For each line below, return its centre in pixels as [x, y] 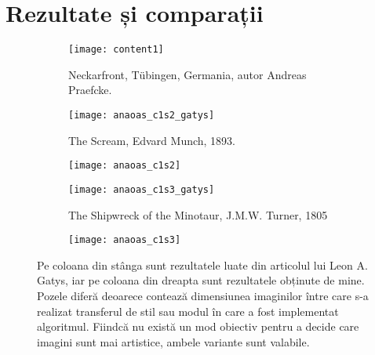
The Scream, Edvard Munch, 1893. [152, 140]
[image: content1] [116, 50]
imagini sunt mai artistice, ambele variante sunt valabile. [173, 341]
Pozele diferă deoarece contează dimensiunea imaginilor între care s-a [203, 295]
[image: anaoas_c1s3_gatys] [142, 189]
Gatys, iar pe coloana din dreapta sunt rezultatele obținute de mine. [201, 280]
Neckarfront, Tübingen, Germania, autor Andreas [187, 74]
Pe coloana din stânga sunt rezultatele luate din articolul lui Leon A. [202, 264]
